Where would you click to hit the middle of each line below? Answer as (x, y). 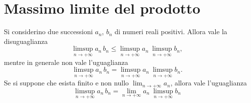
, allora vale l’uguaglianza (209, 83)
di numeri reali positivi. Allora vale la (171, 31)
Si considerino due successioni (48, 31)
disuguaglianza (26, 41)
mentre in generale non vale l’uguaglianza (66, 62)
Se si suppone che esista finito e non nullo (67, 83)
